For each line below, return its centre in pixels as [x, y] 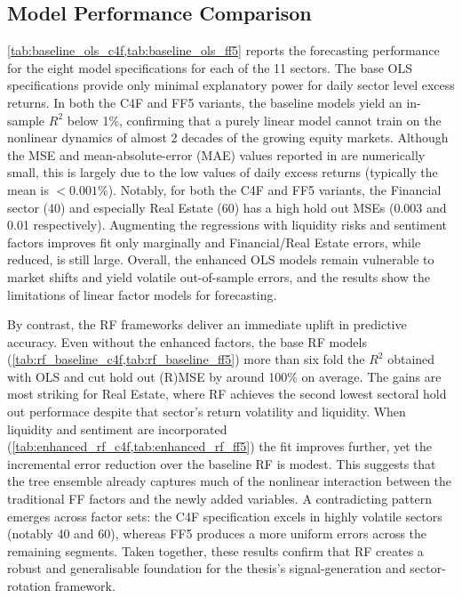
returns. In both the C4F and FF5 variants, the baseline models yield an [205, 102]
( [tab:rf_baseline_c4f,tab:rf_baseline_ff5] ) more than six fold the [186, 359]
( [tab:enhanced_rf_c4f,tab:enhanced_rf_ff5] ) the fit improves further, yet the [219, 446]
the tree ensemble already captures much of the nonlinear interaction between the [230, 481]
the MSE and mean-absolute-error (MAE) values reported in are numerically [216, 154]
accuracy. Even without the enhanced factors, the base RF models [187, 341]
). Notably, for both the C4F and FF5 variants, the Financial [275, 189]
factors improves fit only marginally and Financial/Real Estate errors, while [214, 242]
